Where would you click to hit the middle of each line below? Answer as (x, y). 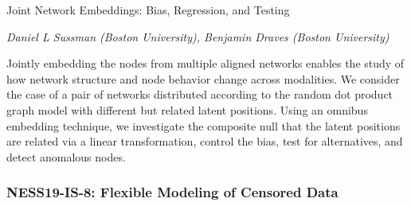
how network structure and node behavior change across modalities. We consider (203, 78)
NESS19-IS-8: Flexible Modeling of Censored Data (172, 192)
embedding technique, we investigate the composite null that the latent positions (204, 125)
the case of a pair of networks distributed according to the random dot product (200, 94)
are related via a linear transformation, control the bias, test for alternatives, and (205, 141)
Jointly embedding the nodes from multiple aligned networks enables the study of (205, 63)
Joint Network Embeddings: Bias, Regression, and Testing (148, 10)
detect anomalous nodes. (66, 156)
